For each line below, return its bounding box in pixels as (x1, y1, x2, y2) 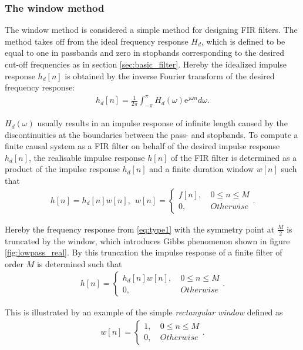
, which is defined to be (201, 35, 285, 47)
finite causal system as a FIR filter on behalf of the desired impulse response (5, 140, 280, 152)
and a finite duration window (149, 163, 254, 175)
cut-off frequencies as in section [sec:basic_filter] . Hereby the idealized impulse (5, 58, 287, 70)
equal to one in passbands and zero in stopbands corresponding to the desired (5, 46, 284, 59)
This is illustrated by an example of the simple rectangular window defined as (5, 306, 283, 318)
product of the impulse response (5, 163, 120, 175)
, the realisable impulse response (29, 151, 145, 163)
